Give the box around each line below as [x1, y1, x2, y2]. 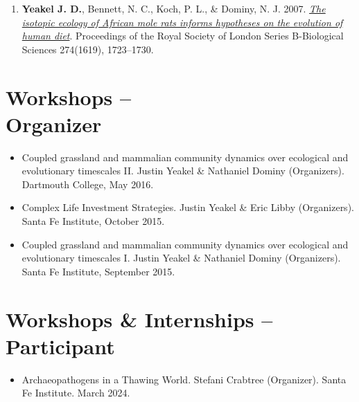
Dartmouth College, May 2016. [21, 176, 154, 191]
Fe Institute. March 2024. [21, 385, 130, 400]
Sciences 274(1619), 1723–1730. [21, 42, 154, 56]
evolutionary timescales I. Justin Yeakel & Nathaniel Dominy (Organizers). [21, 250, 341, 265]
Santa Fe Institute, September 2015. [21, 264, 175, 278]
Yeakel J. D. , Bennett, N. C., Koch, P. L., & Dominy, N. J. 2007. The [21, 1, 326, 15]
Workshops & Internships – [6, 304, 273, 333]
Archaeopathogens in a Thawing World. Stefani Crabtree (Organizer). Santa [21, 372, 347, 386]
